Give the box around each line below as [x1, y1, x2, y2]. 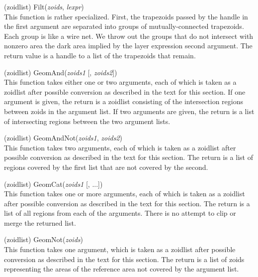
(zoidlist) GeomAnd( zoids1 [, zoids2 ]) [4, 67, 117, 77]
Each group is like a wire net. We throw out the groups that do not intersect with [4, 30, 254, 41]
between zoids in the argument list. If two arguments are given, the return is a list [4, 106, 255, 116]
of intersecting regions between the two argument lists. [4, 116, 171, 126]
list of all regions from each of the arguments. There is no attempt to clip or [4, 208, 236, 218]
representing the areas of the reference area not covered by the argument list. [4, 264, 239, 274]
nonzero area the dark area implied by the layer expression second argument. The [4, 40, 253, 51]
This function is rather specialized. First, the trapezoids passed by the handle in [4, 11, 248, 21]
